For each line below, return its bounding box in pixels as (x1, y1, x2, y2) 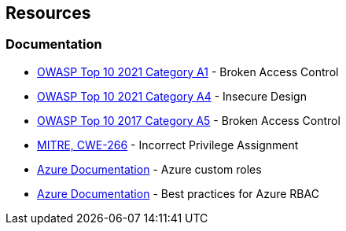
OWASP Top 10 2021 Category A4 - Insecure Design (37, 89, 307, 103)
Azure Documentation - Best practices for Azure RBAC (37, 186, 319, 200)
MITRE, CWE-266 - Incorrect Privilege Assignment (37, 137, 299, 152)
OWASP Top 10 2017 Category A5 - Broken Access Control (37, 113, 340, 127)
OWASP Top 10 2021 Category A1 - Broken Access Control (37, 64, 339, 79)
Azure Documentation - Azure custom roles (37, 162, 262, 176)
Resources (6, 3, 91, 23)
